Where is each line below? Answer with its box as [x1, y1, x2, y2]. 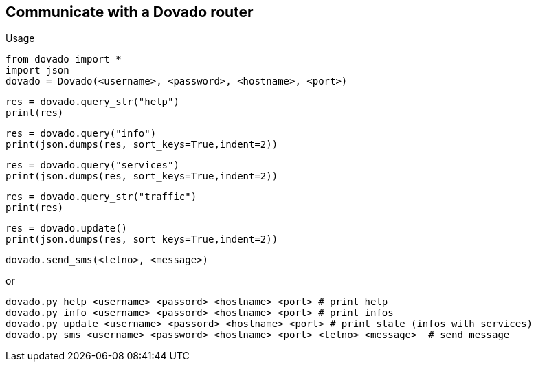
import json [5, 65, 69, 76]
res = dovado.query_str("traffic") [5, 191, 197, 203]
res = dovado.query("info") [5, 128, 157, 140]
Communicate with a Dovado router [5, 3, 254, 21]
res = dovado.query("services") [5, 159, 179, 171]
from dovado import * [5, 54, 122, 65]
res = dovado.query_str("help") [5, 96, 179, 108]
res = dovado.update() [5, 223, 128, 234]
